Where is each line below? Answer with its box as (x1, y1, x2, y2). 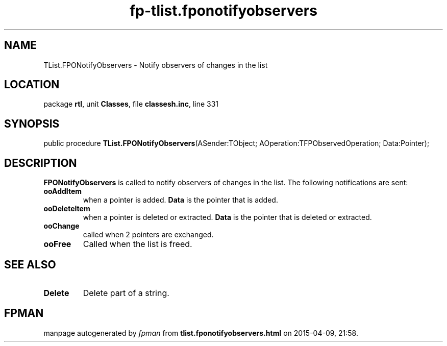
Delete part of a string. (83, 287, 169, 298)
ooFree (43, 239, 71, 250)
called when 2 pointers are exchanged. (83, 230, 214, 239)
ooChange (43, 221, 80, 231)
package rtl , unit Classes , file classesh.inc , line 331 (43, 100, 219, 109)
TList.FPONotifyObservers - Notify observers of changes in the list (43, 60, 268, 69)
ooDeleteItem (43, 204, 90, 213)
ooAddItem (43, 187, 82, 196)
